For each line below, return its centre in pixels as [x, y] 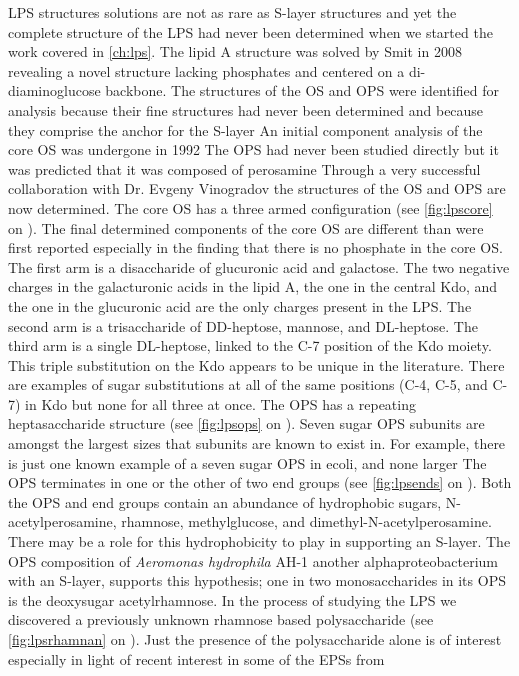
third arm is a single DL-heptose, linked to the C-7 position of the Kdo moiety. [250, 345]
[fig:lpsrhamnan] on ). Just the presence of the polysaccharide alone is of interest [255, 639]
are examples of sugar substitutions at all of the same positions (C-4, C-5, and [248, 384]
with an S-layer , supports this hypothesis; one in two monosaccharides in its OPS [257, 580]
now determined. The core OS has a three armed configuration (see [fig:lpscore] [250, 207]
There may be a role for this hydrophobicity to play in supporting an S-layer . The [259, 541]
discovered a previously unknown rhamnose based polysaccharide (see [221, 619]
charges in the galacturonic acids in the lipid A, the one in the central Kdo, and [253, 286]
